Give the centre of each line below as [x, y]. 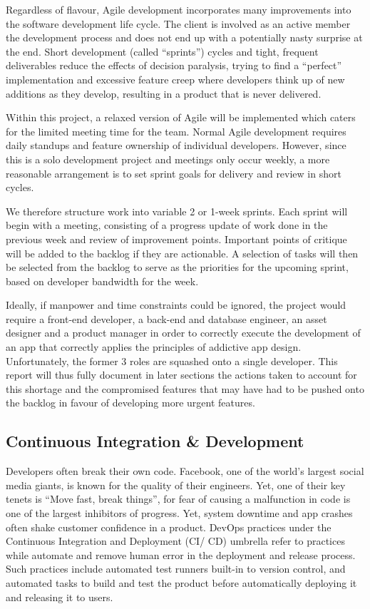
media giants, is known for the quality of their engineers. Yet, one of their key [176, 485]
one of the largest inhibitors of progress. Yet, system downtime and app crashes [179, 513]
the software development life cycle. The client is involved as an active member [178, 23]
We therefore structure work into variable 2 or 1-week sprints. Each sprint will [177, 211]
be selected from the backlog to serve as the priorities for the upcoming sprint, [177, 267]
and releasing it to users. [60, 597]
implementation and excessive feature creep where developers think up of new [175, 79]
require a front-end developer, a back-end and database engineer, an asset [166, 318]
